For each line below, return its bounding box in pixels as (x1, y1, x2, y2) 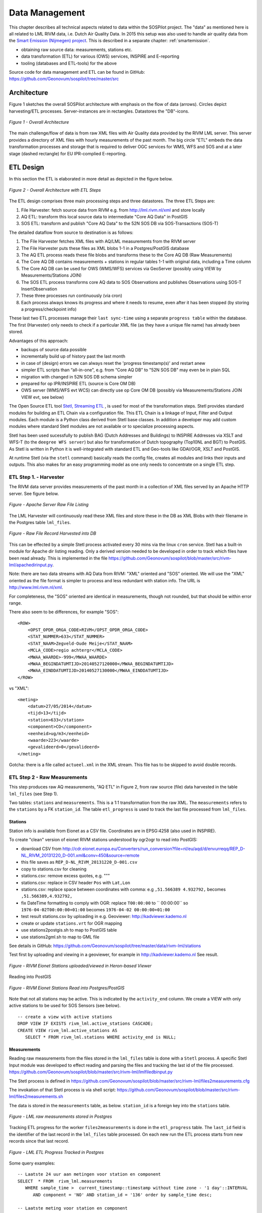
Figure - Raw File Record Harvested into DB (9, 530, 97, 536)
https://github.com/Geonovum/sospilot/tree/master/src (9, 76, 119, 82)
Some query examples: (9, 1160, 55, 1166)
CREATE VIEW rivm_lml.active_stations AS (17, 1028, 117, 1033)
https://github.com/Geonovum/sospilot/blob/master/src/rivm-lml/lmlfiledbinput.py (9, 1069, 173, 1075)
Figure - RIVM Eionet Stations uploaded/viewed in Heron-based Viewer (9, 963, 152, 968)
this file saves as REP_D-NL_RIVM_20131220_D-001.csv (21, 859, 138, 865)
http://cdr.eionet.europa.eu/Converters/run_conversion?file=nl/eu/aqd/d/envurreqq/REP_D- (62, 846, 246, 852)
